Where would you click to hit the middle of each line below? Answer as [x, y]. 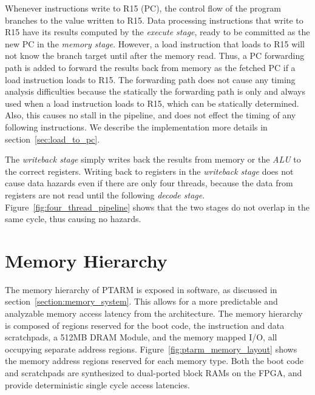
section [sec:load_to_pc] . [52, 139]
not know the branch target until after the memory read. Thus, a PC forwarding [155, 56]
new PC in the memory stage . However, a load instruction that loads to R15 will [155, 43]
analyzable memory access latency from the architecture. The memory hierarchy [154, 313]
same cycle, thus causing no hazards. [73, 219]
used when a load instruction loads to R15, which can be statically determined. [152, 103]
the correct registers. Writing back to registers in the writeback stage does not [149, 171]
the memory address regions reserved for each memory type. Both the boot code [154, 361]
